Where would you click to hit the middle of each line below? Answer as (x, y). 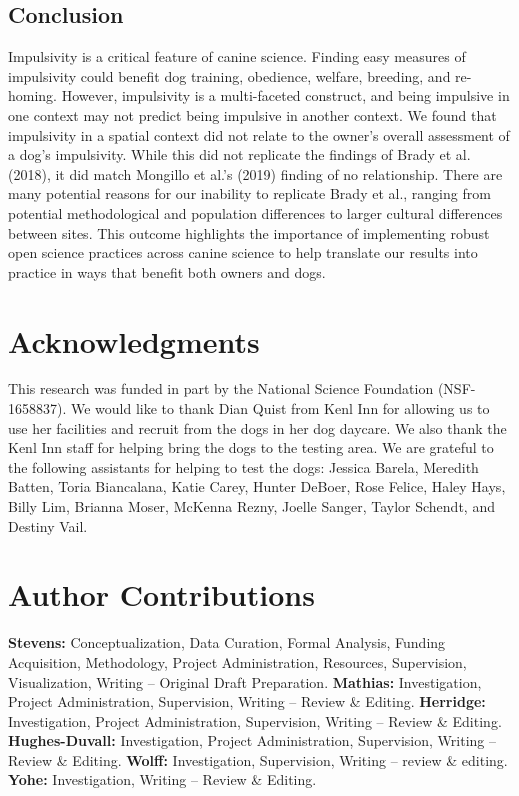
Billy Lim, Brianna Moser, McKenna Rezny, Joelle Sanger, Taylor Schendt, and (251, 506)
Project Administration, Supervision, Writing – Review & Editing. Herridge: (247, 701)
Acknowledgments (134, 340)
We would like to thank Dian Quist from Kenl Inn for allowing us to (280, 408)
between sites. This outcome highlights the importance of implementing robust (249, 232)
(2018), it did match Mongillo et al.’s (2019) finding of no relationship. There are (255, 173)
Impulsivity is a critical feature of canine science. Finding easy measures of (237, 56)
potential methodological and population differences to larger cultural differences (255, 212)
